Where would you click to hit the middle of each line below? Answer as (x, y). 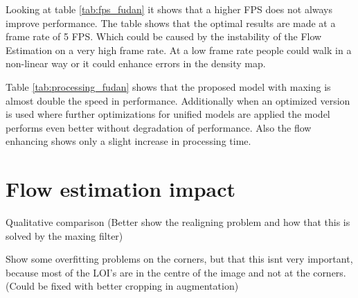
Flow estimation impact (121, 189)
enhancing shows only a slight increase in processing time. (128, 141)
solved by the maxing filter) (64, 235)
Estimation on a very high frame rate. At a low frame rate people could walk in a (179, 50)
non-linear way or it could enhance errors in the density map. (136, 63)
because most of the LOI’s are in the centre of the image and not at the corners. (176, 272)
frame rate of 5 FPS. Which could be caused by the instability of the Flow (164, 36)
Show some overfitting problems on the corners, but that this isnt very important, (179, 259)
